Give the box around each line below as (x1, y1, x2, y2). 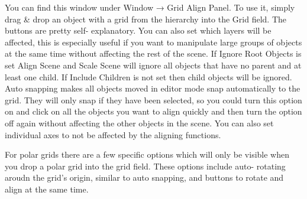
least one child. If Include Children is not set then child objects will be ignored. (5, 70, 292, 83)
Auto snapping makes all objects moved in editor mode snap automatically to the (5, 82, 300, 94)
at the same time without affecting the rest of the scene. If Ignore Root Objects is (5, 47, 302, 60)
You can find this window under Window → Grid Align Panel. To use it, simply (5, 1, 295, 13)
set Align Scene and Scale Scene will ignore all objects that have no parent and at (5, 58, 302, 71)
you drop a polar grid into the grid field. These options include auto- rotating (5, 159, 286, 172)
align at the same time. (5, 182, 89, 195)
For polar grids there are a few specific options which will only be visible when (5, 148, 289, 161)
